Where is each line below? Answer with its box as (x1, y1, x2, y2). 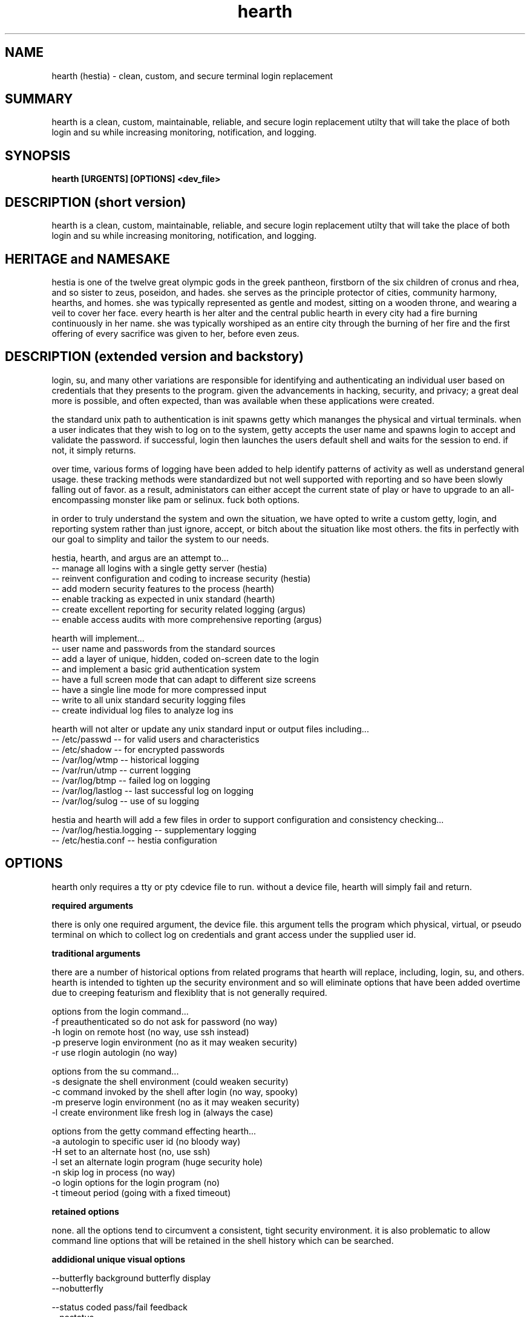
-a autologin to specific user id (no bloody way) (51, 1136, 241, 1146)
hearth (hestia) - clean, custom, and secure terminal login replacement (51, 70, 333, 81)
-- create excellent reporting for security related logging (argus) (51, 603, 306, 614)
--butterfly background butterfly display (51, 1272, 211, 1283)
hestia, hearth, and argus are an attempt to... (51, 552, 229, 563)
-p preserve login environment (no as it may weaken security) (51, 1036, 298, 1047)
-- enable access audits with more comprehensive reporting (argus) (51, 614, 322, 625)
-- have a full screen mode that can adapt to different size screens (51, 674, 316, 685)
